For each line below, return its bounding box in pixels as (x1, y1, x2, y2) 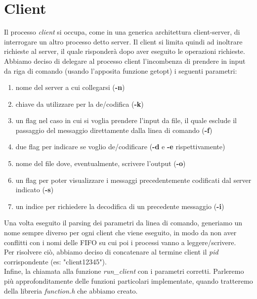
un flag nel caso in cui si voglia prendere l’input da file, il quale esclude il (15, 115, 237, 126)
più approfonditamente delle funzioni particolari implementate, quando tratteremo (4, 276, 253, 286)
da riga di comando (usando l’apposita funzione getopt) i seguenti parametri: (4, 65, 237, 76)
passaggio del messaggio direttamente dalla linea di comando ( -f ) (15, 125, 213, 135)
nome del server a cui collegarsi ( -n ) (15, 82, 125, 92)
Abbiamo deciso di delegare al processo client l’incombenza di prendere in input (4, 55, 246, 66)
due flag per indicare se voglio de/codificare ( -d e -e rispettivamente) (15, 141, 225, 152)
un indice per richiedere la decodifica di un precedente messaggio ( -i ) (15, 201, 224, 211)
